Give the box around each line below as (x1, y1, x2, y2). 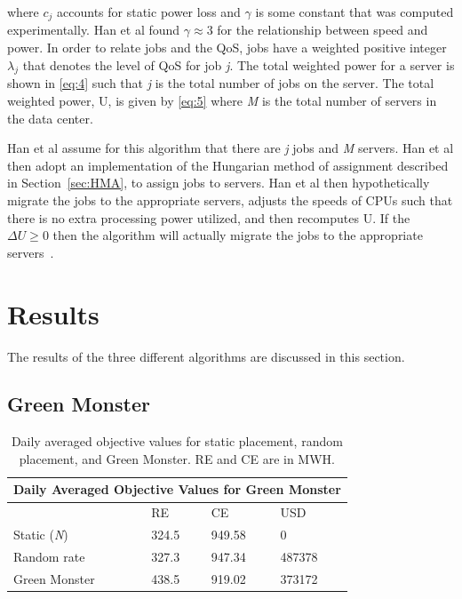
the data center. (7, 108, 93, 127)
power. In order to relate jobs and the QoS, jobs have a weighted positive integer (7, 38, 447, 57)
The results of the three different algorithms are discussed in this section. (7, 347, 405, 365)
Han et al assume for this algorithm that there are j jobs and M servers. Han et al (7, 139, 454, 157)
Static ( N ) (13, 525, 68, 544)
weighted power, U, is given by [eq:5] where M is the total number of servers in (7, 92, 437, 110)
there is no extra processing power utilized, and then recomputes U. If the (7, 208, 410, 227)
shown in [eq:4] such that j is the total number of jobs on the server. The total (7, 74, 434, 92)
